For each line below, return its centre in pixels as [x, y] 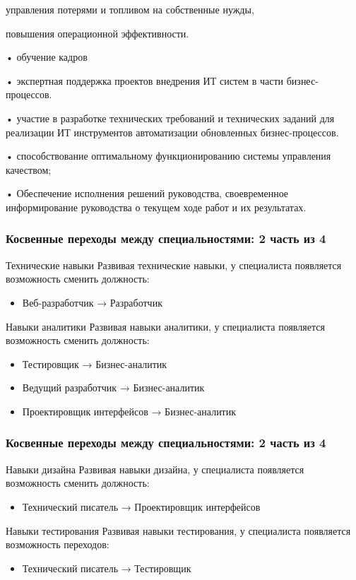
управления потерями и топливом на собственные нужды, [130, 9]
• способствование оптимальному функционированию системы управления [168, 156]
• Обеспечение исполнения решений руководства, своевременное [147, 193]
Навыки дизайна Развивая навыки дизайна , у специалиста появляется [155, 469]
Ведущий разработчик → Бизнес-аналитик [113, 387]
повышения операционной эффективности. [97, 33]
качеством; [29, 169]
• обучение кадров [47, 57]
